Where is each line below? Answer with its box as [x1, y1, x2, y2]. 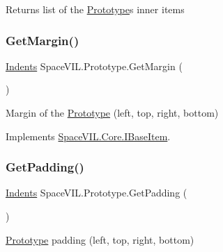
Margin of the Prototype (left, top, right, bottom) [6, 106, 219, 119]
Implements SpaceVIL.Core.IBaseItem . [6, 128, 171, 143]
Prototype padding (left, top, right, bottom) [6, 232, 194, 246]
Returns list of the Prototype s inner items [6, 2, 185, 16]
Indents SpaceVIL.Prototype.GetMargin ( [6, 58, 183, 73]
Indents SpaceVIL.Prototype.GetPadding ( [6, 185, 187, 200]
